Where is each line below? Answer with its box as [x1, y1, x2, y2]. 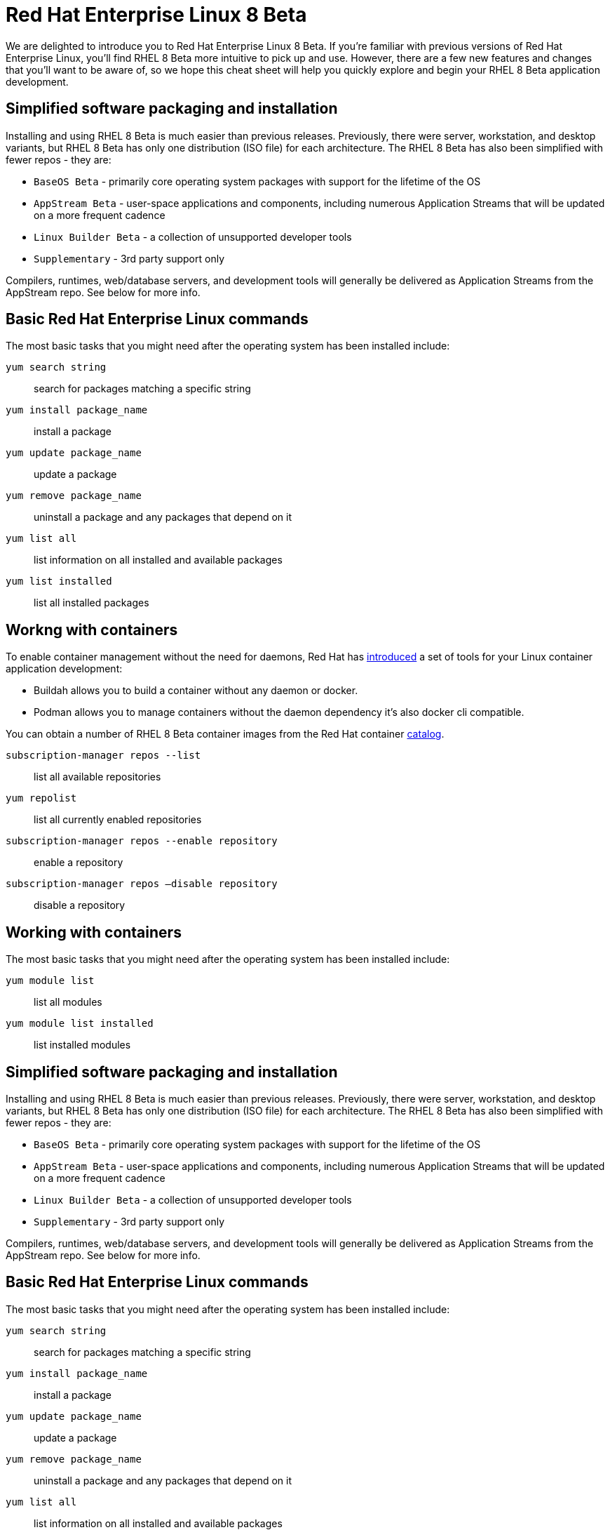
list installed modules [34, 1039, 131, 1051]
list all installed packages [34, 597, 149, 609]
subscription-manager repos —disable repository [6, 878, 278, 890]
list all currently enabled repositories [34, 813, 202, 826]
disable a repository [34, 899, 126, 912]
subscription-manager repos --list [6, 750, 201, 761]
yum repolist [6, 792, 77, 804]
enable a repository [34, 856, 123, 869]
